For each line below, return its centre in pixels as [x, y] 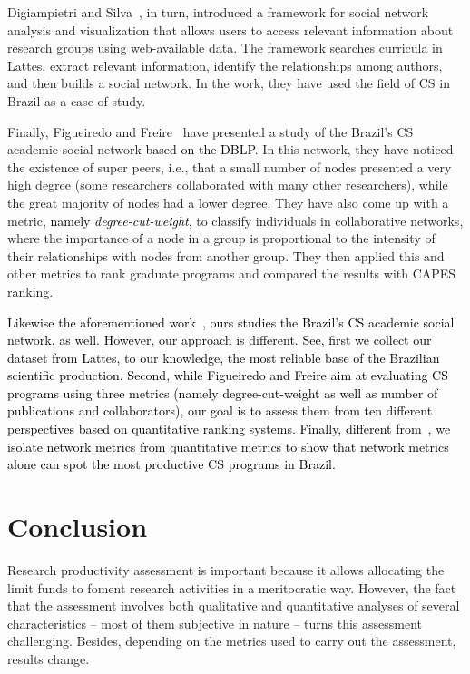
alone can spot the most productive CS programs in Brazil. [171, 464]
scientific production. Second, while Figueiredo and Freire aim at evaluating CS [228, 375]
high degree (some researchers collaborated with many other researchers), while [228, 185]
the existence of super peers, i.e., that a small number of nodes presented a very [230, 166]
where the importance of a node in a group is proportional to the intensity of [221, 238]
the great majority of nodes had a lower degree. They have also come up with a [228, 202]
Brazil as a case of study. [77, 100]
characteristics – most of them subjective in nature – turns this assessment [215, 623]
